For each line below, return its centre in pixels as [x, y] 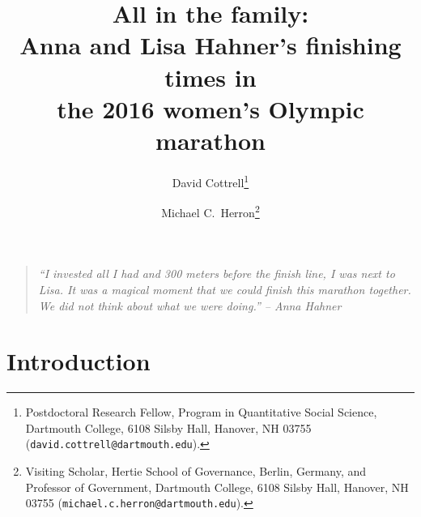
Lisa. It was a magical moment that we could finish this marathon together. [225, 289]
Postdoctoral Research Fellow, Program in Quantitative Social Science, [201, 412]
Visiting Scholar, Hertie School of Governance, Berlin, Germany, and [196, 471]
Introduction [79, 361]
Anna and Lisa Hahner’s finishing [210, 45]
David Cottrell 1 [210, 181]
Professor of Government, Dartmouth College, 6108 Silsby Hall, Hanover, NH [217, 487]
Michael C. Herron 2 [210, 211]
